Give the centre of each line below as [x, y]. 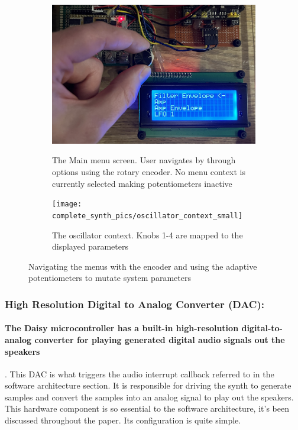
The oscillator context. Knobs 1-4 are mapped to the [148, 235]
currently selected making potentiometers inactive [142, 183]
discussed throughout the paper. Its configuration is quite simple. [123, 420]
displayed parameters [90, 246]
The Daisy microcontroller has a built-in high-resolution [122, 328]
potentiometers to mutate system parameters [110, 278]
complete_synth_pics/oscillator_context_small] [148, 216]
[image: [67, 204]
